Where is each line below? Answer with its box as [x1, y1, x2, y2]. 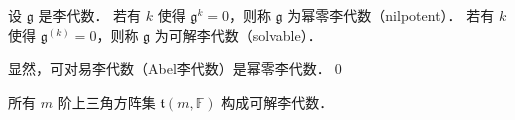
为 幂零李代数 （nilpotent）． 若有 [287, 5, 495, 25]
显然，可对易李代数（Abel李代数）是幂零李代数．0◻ [8, 58, 346, 79]
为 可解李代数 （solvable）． [154, 24, 322, 45]
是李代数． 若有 [38, 5, 142, 25]
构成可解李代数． [221, 91, 334, 112]
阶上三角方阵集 [57, 91, 156, 112]
